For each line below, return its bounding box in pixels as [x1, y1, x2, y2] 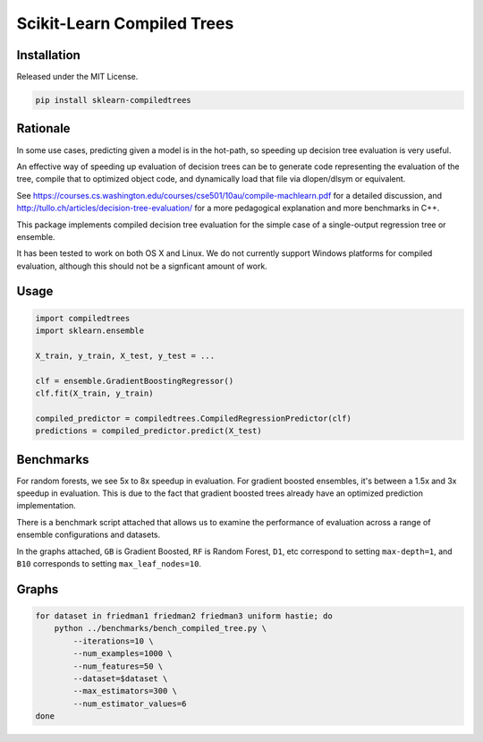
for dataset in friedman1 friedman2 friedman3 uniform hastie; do [35, 611, 333, 621]
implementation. [16, 500, 76, 511]
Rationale [16, 121, 71, 136]
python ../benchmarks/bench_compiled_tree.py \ [54, 623, 267, 634]
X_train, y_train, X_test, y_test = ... [35, 350, 215, 361]
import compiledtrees [35, 313, 131, 323]
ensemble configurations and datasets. [16, 529, 161, 541]
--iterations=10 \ [72, 635, 154, 646]
